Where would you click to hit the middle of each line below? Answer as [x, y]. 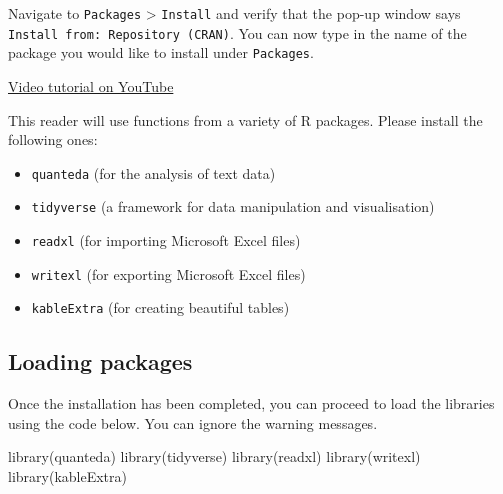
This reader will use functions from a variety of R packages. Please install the [245, 119]
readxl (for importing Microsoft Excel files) [166, 240]
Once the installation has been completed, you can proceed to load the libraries [251, 403]
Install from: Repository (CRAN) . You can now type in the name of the [237, 32]
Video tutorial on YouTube [91, 85]
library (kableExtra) [67, 476]
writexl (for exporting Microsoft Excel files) [168, 273]
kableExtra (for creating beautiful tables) [160, 307]
